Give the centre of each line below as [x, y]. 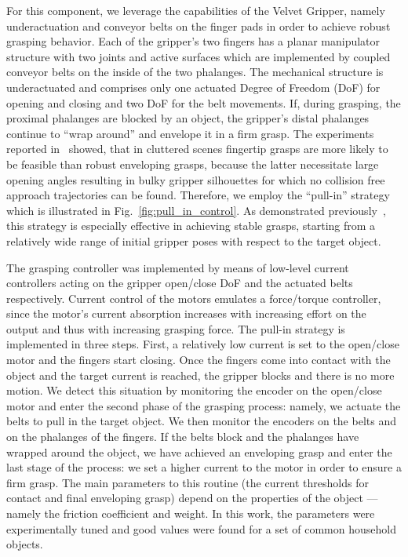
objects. [25, 544]
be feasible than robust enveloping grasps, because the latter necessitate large [193, 164]
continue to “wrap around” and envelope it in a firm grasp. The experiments [190, 133]
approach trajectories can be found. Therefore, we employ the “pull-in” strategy [198, 195]
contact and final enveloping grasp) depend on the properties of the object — [192, 498]
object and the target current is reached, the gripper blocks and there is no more [200, 375]
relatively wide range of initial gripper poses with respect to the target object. [194, 240]
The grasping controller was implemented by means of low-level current [178, 267]
